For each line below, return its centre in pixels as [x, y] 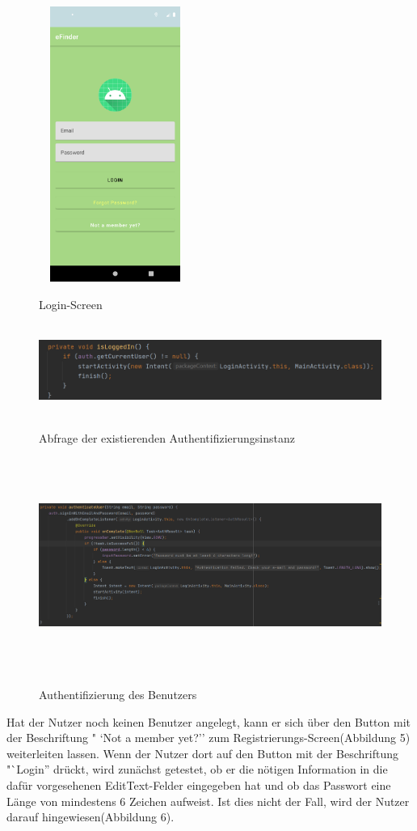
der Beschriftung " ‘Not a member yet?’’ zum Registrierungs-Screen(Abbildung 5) [208, 738]
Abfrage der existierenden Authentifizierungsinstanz [167, 438]
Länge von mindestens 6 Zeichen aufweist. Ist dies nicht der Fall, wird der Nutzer [208, 801]
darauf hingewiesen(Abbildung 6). [91, 817]
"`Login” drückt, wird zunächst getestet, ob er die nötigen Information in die [197, 769]
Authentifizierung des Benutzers [118, 695]
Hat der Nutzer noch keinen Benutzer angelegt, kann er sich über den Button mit [208, 721]
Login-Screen [71, 304]
